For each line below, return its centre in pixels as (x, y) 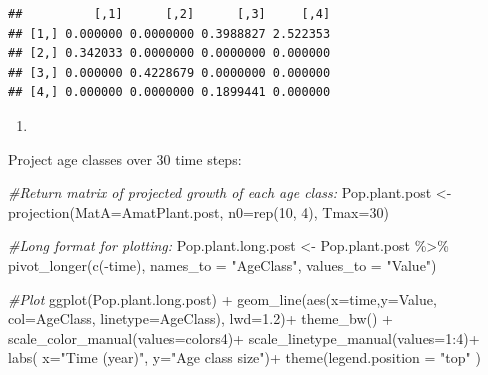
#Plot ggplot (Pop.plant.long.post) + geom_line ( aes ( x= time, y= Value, (222, 298)
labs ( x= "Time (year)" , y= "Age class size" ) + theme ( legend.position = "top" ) (244, 357)
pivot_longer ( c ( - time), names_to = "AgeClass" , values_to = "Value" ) (222, 264)
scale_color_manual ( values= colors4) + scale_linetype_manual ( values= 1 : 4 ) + (244, 337)
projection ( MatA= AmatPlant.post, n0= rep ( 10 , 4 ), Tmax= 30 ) (198, 211)
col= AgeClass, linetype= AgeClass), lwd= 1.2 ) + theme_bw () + (200, 318)
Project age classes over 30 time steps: (125, 158)
